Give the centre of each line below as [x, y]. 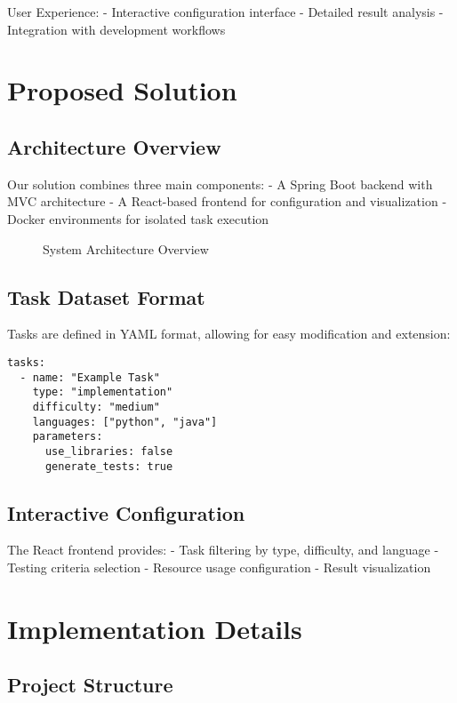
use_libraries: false [109, 451]
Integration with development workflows [116, 29]
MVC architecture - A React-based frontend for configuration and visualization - [227, 201]
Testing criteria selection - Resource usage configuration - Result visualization [219, 567]
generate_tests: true [109, 466]
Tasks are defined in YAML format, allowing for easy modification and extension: [229, 334]
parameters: [68, 437]
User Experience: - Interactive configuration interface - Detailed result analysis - [225, 12]
